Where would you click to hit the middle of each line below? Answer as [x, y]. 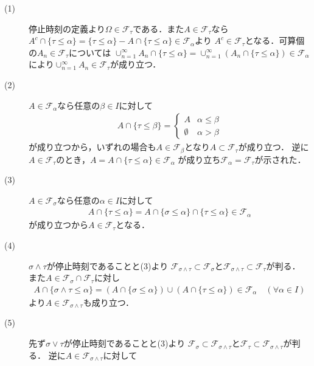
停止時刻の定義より [67, 28]
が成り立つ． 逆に [274, 147]
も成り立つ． [108, 302]
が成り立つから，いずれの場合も [92, 147]
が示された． [280, 159]
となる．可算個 [275, 40]
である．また [159, 28]
